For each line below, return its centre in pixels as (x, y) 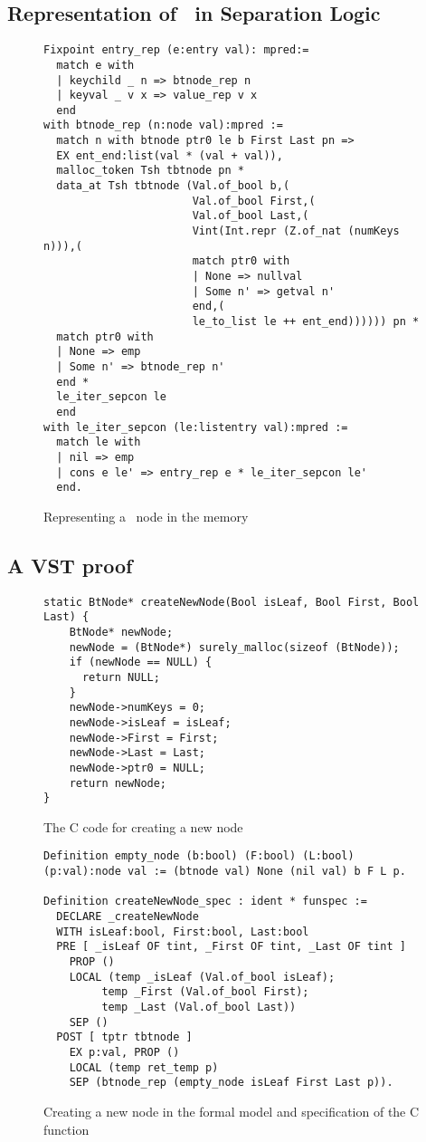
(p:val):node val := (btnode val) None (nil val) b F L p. (225, 872)
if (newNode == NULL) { (141, 662)
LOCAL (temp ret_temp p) (144, 1067)
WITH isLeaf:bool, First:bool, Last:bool (183, 931)
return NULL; (121, 677)
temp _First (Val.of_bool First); (205, 992)
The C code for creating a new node (143, 826)
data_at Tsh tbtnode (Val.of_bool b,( (173, 186)
